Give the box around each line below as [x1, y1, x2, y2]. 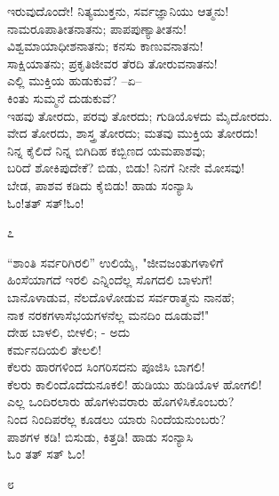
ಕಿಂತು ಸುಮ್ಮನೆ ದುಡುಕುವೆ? [7, 88, 117, 107]
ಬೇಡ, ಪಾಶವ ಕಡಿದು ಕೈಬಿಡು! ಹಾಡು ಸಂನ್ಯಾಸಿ [7, 175, 194, 194]
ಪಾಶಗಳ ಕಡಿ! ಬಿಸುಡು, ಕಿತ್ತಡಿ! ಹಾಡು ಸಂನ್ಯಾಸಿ [7, 427, 194, 445]
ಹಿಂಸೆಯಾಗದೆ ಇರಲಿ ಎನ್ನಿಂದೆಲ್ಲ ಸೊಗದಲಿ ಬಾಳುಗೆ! [7, 270, 212, 289]
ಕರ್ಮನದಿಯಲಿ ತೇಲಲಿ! [7, 340, 102, 358]
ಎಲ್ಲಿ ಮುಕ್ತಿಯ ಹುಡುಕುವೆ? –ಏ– [7, 71, 142, 90]
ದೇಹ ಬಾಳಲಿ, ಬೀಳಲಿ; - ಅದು [7, 323, 131, 341]
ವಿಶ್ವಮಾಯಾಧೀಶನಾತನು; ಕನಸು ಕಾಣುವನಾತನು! [7, 36, 203, 55]
